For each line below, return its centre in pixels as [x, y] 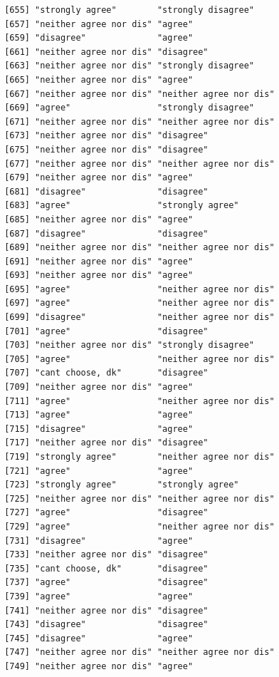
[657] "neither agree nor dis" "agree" [99, 24]
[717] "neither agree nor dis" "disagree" [106, 443]
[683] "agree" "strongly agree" [122, 206]
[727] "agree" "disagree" [106, 513]
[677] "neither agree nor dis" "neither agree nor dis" [139, 164]
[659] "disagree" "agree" [99, 38]
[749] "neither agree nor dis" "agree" [99, 666]
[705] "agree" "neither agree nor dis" [139, 359]
